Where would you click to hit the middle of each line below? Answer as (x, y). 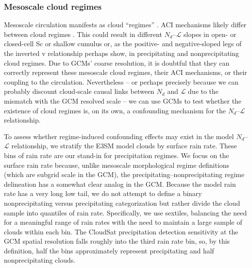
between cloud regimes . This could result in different (83, 34)
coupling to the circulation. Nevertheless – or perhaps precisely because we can (121, 81)
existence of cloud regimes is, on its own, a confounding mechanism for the (115, 110)
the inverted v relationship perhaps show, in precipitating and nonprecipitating (122, 53)
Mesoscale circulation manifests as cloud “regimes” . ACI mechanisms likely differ (125, 25)
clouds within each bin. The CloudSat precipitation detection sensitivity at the (121, 231)
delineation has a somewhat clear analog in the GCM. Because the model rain (120, 184)
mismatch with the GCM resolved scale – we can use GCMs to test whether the (123, 100)
